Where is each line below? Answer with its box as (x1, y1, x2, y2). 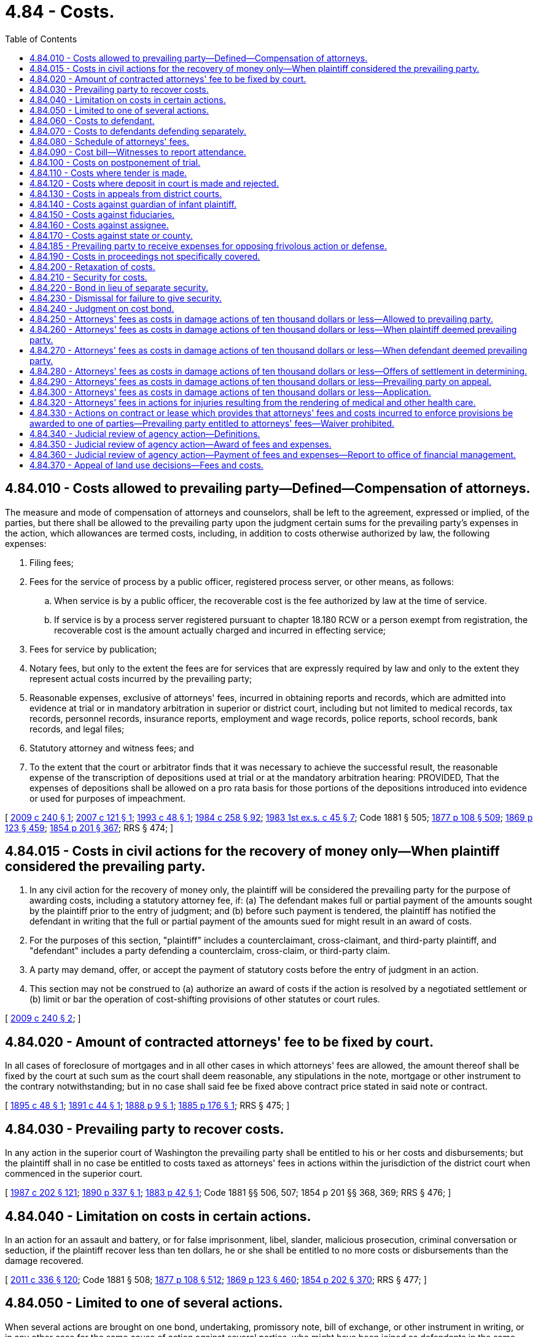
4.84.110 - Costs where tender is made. (29, 167, 187, 178)
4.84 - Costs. (5, 1, 115, 22)
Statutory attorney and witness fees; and (29, 742, 194, 753)
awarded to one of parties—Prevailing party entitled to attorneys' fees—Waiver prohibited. (29, 417, 395, 428)
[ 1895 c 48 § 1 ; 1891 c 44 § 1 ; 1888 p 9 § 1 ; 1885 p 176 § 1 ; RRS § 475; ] (5, 1100, 290, 1111)
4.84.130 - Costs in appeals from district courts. (29, 188, 222, 199)
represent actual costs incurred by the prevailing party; (29, 673, 252, 684)
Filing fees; (29, 557, 74, 568)
